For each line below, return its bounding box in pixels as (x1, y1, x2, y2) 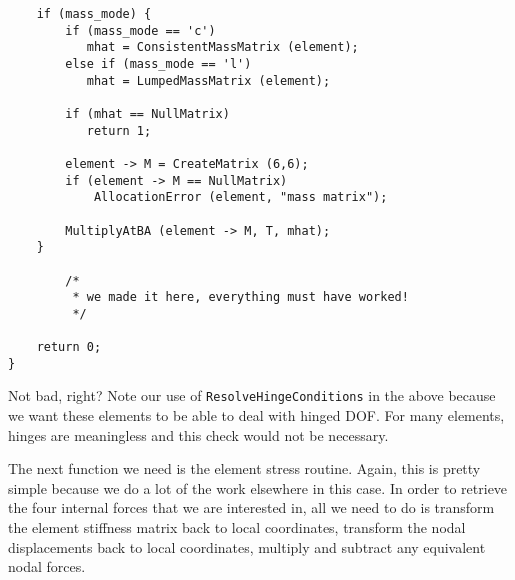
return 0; (36, 340, 102, 355)
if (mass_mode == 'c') (65, 23, 216, 38)
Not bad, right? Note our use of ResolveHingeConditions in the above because (8, 385, 496, 406)
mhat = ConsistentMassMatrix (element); (86, 40, 359, 55)
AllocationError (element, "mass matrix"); (93, 190, 388, 205)
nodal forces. (8, 556, 86, 577)
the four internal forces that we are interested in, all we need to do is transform (8, 497, 495, 518)
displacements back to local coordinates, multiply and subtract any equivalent (8, 536, 486, 557)
